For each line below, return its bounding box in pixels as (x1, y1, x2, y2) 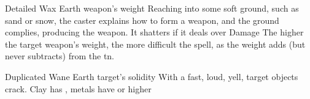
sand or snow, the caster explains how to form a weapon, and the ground (5, 13, 279, 26)
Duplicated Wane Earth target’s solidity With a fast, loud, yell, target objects (5, 70, 298, 82)
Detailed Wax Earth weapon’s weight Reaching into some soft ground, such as (5, 2, 299, 14)
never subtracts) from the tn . (5, 50, 115, 62)
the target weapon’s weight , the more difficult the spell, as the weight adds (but (5, 37, 306, 50)
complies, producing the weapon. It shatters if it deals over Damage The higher (5, 26, 304, 38)
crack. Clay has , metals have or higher (5, 82, 152, 95)
